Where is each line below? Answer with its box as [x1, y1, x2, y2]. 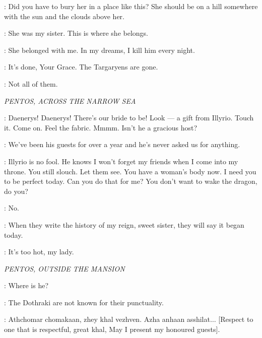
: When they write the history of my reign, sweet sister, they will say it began [4, 219, 244, 230]
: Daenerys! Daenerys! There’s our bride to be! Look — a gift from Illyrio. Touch [4, 112, 254, 123]
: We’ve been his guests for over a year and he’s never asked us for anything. [4, 139, 240, 150]
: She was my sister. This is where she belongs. [4, 28, 149, 38]
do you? [4, 185, 28, 196]
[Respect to [218, 314, 253, 324]
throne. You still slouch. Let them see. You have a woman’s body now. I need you [4, 166, 256, 176]
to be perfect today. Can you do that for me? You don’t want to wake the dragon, [4, 176, 257, 186]
